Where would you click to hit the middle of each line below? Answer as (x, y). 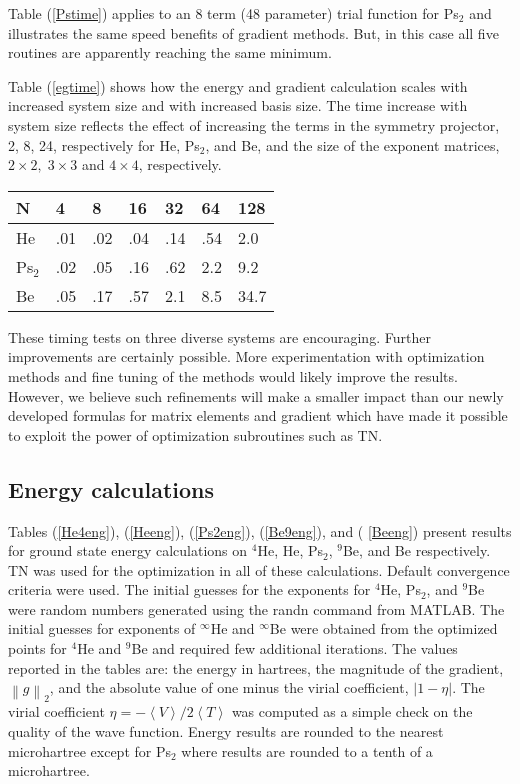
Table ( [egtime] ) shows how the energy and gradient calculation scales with (238, 85)
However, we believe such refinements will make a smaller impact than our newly (256, 395)
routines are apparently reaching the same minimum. (170, 52)
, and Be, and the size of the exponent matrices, (352, 144)
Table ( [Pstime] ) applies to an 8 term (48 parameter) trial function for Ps (233, 13)
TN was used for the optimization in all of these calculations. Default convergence (259, 569)
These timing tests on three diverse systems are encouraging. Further (219, 336)
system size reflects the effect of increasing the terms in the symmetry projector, (254, 124)
